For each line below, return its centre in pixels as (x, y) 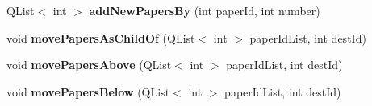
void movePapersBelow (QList (88, 91)
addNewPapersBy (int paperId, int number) (205, 10)
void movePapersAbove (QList (89, 65)
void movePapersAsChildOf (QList (101, 37)
